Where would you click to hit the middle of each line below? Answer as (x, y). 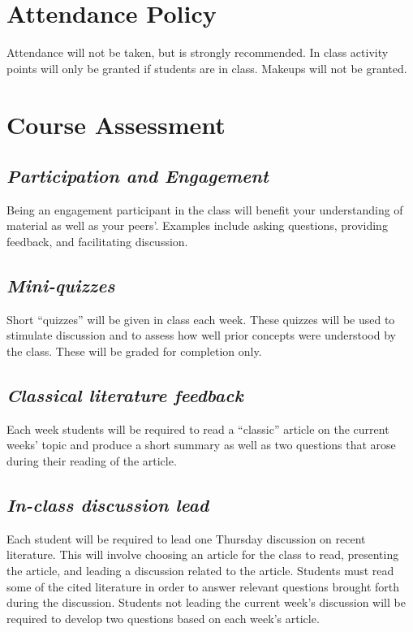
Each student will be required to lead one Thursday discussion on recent (186, 538)
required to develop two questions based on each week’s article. (163, 618)
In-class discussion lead (108, 505)
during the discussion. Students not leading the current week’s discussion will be (206, 602)
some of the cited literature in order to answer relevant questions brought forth (203, 586)
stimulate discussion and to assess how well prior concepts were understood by (201, 335)
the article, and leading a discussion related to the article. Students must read (200, 571)
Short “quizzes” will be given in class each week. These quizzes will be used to (201, 319)
